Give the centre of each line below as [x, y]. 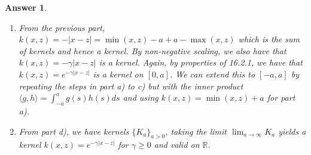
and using [141, 97]
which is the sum [269, 39]
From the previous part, [62, 27]
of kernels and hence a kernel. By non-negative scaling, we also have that [153, 50]
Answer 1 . [26, 7]
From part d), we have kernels [74, 131]
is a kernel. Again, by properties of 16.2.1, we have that [201, 62]
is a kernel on [118, 74]
